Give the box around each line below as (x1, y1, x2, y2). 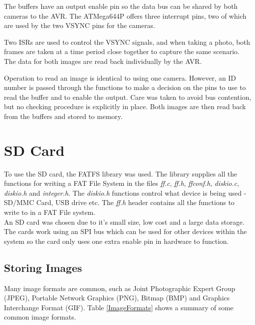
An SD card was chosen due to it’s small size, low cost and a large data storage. (4, 216, 245, 227)
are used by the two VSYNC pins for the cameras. (4, 20, 155, 30)
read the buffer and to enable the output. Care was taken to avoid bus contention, (4, 91, 252, 102)
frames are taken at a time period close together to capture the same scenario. (4, 46, 240, 57)
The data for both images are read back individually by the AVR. (4, 56, 202, 66)
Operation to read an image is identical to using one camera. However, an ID (4, 72, 236, 83)
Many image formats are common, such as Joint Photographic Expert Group (4, 283, 235, 293)
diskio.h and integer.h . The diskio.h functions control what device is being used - (4, 187, 247, 198)
